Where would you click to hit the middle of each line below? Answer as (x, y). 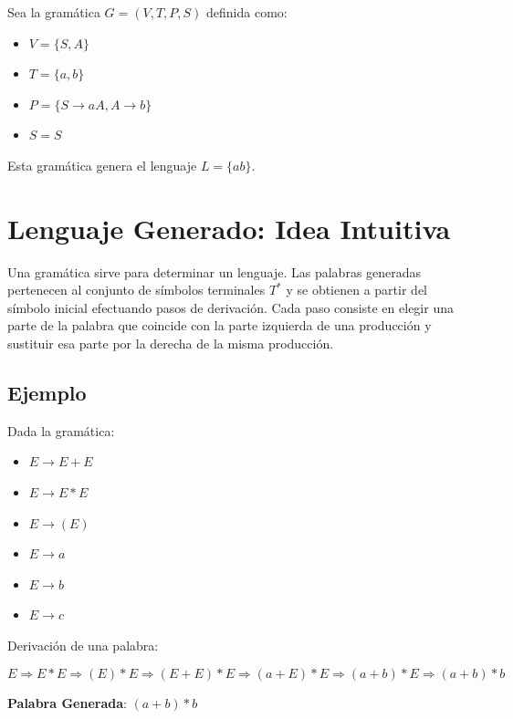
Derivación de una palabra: (83, 646)
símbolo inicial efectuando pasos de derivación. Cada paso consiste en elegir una (230, 307)
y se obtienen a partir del (356, 290)
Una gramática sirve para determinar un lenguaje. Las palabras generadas (215, 271)
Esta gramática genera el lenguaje (102, 165)
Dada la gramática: (61, 430)
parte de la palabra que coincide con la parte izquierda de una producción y (220, 325)
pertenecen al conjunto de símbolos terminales (136, 290)
